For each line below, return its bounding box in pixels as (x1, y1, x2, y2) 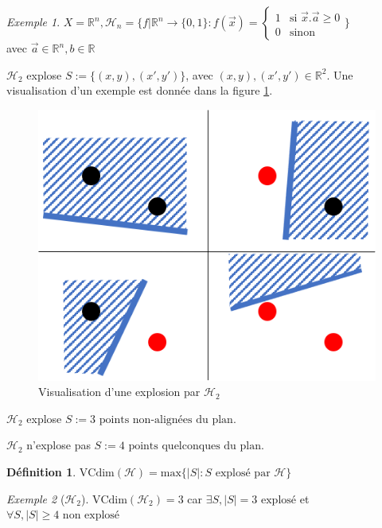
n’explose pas (26, 437, 91, 453)
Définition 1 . (6, 464, 76, 480)
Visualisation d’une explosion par (38, 383, 201, 400)
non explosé (62, 510, 120, 522)
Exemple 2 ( (6, 490, 65, 507)
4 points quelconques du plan (119, 441, 261, 452)
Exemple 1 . (6, 14, 60, 29)
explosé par (215, 468, 271, 479)
